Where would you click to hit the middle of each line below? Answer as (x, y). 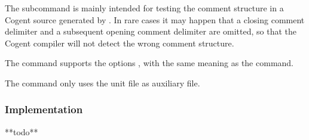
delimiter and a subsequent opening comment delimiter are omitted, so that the (151, 31)
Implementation (44, 109)
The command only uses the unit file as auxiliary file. (103, 83)
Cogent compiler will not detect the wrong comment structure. (120, 43)
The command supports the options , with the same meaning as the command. (149, 63)
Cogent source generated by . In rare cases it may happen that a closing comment (155, 19)
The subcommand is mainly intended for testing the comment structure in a (144, 8)
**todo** (22, 131)
